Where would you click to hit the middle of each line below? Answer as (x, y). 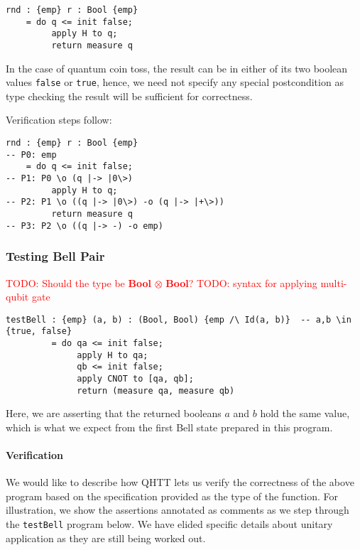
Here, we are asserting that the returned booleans (114, 413)
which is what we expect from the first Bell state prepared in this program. (169, 427)
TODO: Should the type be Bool (78, 282)
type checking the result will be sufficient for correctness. (129, 96)
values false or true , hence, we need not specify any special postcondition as (175, 82)
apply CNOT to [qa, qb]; (135, 379)
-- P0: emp (31, 155)
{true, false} (39, 331)
